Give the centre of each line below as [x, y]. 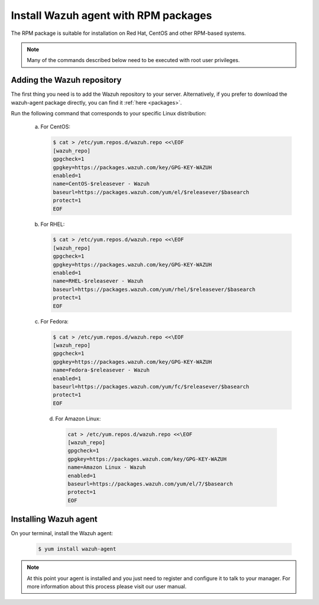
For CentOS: [56, 127]
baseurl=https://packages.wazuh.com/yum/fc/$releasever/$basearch [151, 386]
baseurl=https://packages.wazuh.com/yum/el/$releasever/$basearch [151, 192]
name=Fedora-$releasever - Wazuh [101, 370]
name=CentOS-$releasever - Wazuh [101, 184]
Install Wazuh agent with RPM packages [111, 15]
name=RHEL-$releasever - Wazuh [98, 281]
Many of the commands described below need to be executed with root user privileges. [134, 60]
